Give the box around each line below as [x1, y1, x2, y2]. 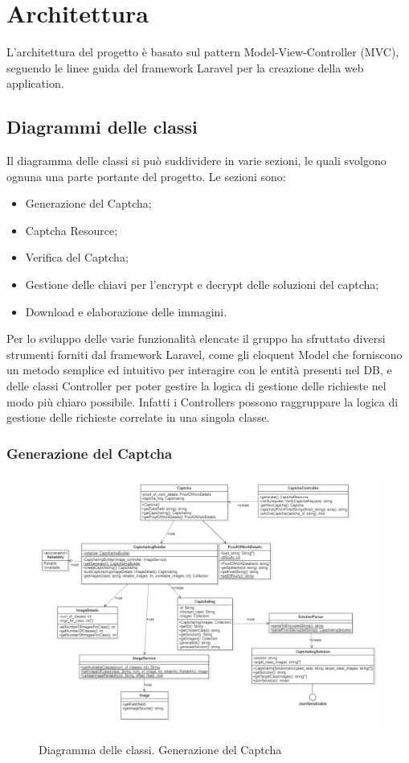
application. [6, 75, 64, 92]
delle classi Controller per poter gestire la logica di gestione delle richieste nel [6, 377, 387, 394]
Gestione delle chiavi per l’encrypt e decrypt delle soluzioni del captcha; [25, 276, 379, 293]
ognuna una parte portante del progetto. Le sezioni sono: [6, 167, 286, 184]
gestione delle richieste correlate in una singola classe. [6, 409, 270, 426]
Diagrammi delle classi [6, 114, 198, 139]
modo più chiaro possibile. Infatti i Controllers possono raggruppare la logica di [6, 393, 399, 410]
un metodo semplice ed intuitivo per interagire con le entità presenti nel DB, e [6, 361, 392, 378]
